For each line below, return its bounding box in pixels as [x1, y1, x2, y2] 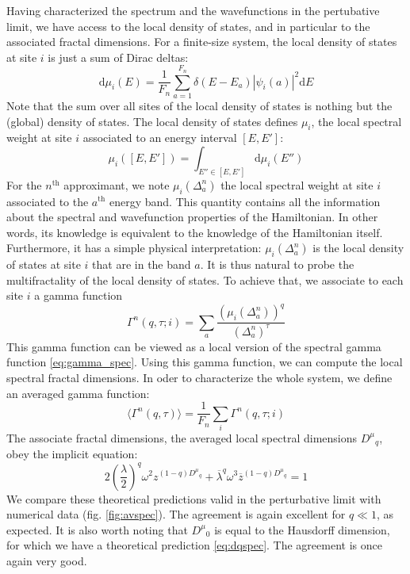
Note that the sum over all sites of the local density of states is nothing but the [6, 97, 393, 113]
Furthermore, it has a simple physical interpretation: [6, 239, 262, 256]
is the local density [312, 239, 404, 256]
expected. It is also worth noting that [6, 521, 188, 538]
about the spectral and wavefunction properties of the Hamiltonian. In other [6, 209, 378, 225]
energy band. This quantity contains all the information [109, 193, 381, 209]
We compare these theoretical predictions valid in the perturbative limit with [6, 490, 381, 507]
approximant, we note [63, 176, 170, 193]
